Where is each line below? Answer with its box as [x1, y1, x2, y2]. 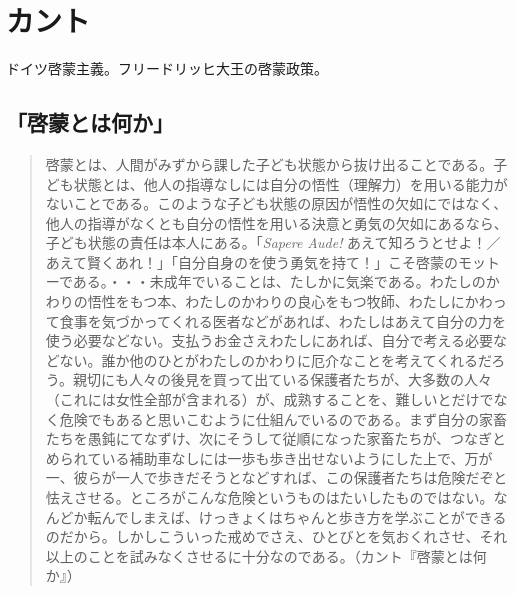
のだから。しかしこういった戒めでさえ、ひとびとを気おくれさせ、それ [45, 526, 508, 547]
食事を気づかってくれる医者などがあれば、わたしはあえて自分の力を [59, 310, 506, 331]
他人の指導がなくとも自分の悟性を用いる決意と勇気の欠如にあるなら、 [45, 212, 508, 233]
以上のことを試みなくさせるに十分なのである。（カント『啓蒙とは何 [45, 545, 487, 566]
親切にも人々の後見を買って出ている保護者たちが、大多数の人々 [72, 369, 492, 390]
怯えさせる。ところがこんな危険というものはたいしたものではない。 [45, 487, 494, 508]
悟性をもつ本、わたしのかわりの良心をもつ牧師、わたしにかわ [87, 291, 493, 312]
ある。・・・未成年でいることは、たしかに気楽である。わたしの [72, 271, 486, 292]
